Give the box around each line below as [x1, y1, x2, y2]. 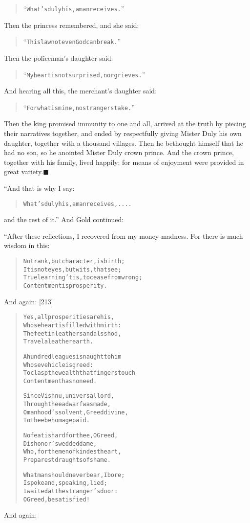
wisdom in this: [4, 240, 50, 250]
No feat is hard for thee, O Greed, [23, 432, 118, 439]
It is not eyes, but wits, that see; [23, 266, 122, 273]
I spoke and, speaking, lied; [23, 479, 107, 487]
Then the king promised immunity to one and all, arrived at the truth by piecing [4, 118, 246, 129]
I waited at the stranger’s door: [23, 488, 118, 495]
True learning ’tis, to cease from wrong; [23, 274, 143, 281]
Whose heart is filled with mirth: [23, 321, 122, 329]
